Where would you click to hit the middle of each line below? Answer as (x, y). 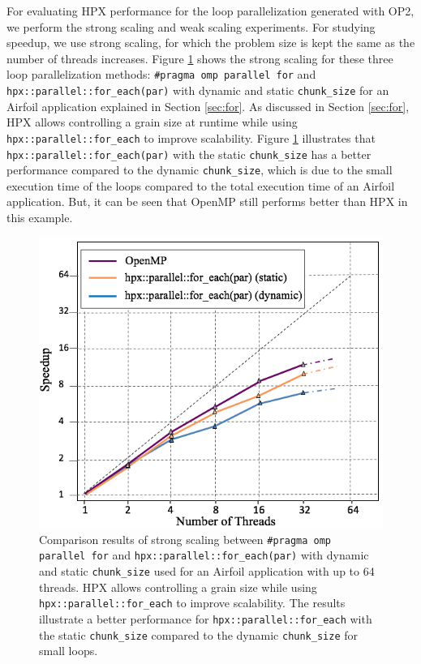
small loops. (69, 651)
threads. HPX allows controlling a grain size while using (178, 587)
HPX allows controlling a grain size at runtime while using (152, 122)
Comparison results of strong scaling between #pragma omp (185, 539)
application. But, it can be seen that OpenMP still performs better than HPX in (207, 201)
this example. (40, 218)
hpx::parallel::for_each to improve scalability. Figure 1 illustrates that (191, 137)
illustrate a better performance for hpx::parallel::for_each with (206, 618)
